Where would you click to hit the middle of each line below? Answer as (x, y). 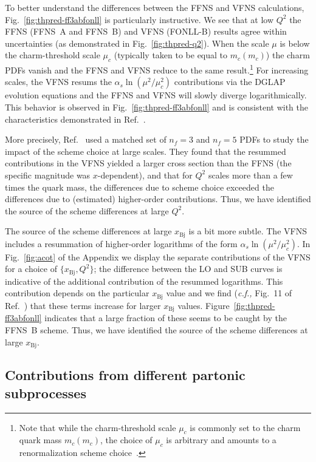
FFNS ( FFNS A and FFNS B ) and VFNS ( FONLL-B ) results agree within (146, 31)
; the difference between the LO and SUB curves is (188, 269)
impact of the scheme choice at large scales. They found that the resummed (146, 151)
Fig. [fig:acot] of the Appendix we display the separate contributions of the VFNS (158, 256)
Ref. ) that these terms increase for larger (83, 305)
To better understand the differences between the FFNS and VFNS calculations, (155, 7)
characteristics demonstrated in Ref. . (75, 119)
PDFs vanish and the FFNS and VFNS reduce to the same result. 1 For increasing (157, 69)
